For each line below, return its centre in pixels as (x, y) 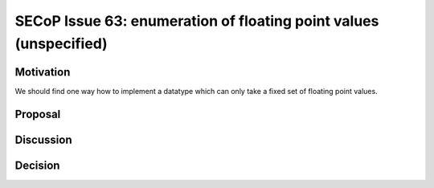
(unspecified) (61, 43)
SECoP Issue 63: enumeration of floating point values (197, 21)
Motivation (43, 72)
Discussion (43, 139)
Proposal (38, 114)
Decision (37, 165)
